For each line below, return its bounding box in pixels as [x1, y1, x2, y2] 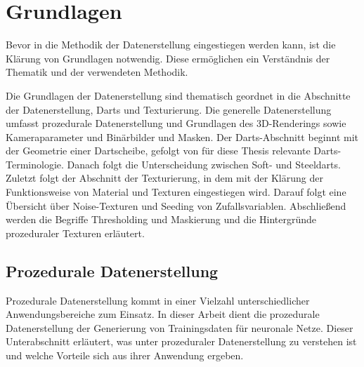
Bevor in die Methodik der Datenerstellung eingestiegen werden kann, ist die [6, 37, 336, 52]
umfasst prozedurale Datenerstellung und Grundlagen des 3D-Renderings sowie [6, 116, 346, 131]
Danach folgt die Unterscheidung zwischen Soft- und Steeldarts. [67, 156, 341, 171]
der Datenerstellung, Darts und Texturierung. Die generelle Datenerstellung [6, 102, 332, 116]
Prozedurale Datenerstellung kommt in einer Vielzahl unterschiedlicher [6, 293, 310, 307]
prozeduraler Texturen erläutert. [6, 225, 145, 240]
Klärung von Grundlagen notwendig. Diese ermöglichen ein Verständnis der [6, 51, 330, 65]
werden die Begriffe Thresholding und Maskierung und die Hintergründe [6, 212, 317, 227]
